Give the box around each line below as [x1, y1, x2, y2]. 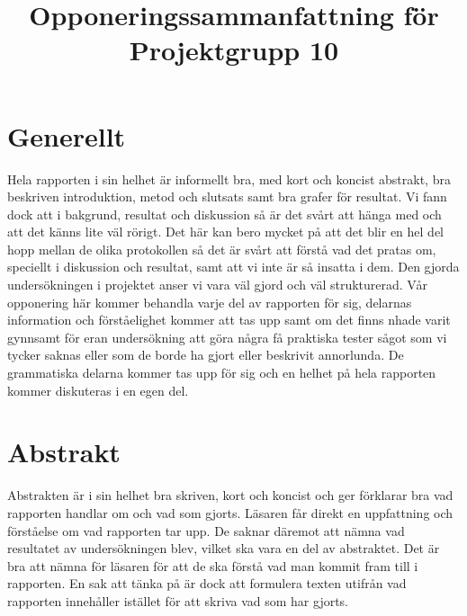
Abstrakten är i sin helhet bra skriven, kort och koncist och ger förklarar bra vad [7, 486, 454, 504]
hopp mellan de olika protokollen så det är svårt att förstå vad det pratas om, [7, 239, 436, 258]
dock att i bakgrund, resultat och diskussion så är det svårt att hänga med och [7, 204, 442, 223]
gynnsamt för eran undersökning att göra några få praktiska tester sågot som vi [7, 327, 447, 346]
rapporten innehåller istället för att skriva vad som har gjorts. [7, 591, 349, 610]
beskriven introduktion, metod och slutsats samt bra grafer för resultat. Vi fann [7, 187, 447, 206]
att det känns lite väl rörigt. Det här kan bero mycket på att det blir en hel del [7, 222, 445, 241]
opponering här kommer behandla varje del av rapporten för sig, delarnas [7, 292, 412, 311]
